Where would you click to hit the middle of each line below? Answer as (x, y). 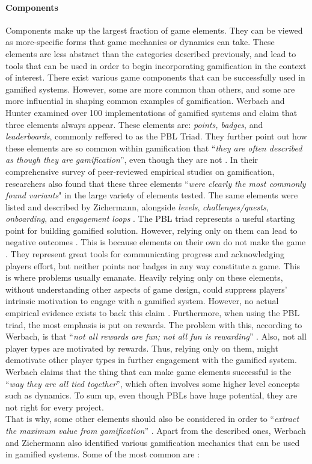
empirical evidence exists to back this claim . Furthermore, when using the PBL (153, 313)
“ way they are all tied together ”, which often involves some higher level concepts (153, 383)
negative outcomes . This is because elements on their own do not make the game (156, 242)
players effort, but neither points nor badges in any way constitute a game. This (153, 265)
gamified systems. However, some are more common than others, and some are (150, 89)
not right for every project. (55, 407)
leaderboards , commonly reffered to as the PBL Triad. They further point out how (156, 136)
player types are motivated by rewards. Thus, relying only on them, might (142, 348)
